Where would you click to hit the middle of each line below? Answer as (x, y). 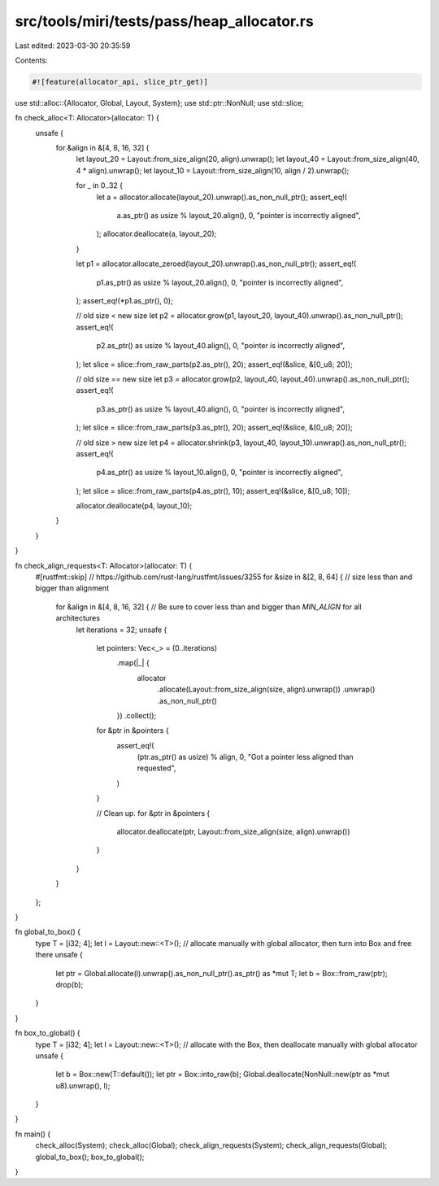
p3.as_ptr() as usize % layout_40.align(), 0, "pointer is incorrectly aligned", (221, 409)
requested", (156, 768)
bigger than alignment (72, 588)
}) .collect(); (137, 715)
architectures (78, 618)
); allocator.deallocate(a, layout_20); (156, 234)
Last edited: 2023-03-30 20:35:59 (73, 46)
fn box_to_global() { (48, 1033)
